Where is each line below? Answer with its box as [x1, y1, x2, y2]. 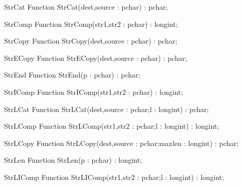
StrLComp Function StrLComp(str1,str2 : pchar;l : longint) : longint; [4, 121, 219, 131]
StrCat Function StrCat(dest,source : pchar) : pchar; [4, 2, 168, 12]
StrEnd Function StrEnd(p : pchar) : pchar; [4, 69, 141, 80]
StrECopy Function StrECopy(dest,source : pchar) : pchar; [4, 52, 187, 63]
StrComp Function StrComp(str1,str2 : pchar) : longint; [4, 18, 178, 29]
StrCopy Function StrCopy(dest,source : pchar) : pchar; [4, 35, 178, 46]
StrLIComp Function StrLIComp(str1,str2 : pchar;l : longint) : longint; [4, 171, 224, 182]
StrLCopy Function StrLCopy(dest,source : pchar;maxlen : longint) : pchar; [4, 137, 239, 148]
